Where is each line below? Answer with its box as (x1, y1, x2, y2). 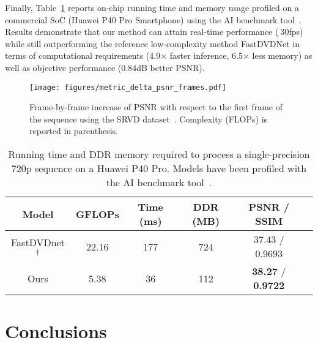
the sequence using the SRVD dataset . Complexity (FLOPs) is (29, 112, 268, 125)
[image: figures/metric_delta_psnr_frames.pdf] (29, 83, 227, 92)
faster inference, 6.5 (169, 49, 243, 62)
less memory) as (252, 49, 312, 62)
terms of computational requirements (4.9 (5, 49, 161, 62)
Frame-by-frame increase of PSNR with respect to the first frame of (29, 100, 283, 113)
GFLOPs (75, 206, 119, 221)
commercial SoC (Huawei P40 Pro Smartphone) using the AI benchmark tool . (5, 13, 301, 26)
